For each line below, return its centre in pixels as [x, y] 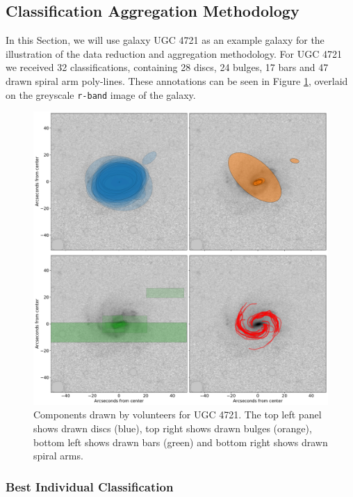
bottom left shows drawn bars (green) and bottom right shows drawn [181, 442]
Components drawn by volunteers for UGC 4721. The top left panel [178, 415]
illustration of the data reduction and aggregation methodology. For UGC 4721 [174, 53]
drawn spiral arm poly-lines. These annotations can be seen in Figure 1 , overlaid [177, 80]
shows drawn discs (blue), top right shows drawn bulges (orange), [173, 428]
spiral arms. [58, 456]
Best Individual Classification [90, 486]
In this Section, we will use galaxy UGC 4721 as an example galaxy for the [165, 40]
